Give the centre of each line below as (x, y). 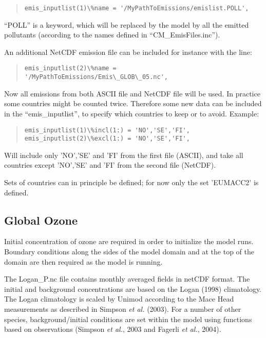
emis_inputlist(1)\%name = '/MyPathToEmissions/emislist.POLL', (137, 8)
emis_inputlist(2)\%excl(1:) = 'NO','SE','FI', (107, 139)
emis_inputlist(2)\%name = (70, 68)
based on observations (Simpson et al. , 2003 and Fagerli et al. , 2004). (113, 329)
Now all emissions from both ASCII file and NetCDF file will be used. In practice (132, 93)
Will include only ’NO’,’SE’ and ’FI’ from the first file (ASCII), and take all (124, 155)
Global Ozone (41, 220)
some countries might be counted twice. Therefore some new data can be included (133, 103)
